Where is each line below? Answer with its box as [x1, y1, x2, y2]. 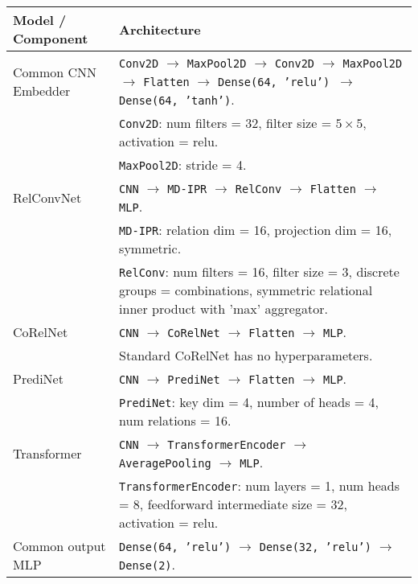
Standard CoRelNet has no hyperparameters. [119, 346, 373, 364]
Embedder [13, 80, 71, 100]
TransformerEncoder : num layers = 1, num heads [119, 476, 400, 495]
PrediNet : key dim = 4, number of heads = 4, [119, 393, 379, 411]
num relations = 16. [119, 411, 232, 430]
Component [13, 29, 88, 47]
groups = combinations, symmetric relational [119, 281, 373, 299]
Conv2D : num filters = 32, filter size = [119, 113, 332, 132]
